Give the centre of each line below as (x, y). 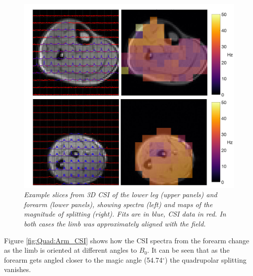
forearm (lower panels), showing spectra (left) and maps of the (118, 204)
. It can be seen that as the (188, 250)
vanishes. (18, 269)
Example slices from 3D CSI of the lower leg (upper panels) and (121, 194)
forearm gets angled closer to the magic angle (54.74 (83, 259)
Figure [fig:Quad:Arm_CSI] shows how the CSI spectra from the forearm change (127, 240)
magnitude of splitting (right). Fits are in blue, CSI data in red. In (125, 214)
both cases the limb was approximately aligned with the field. (115, 223)
